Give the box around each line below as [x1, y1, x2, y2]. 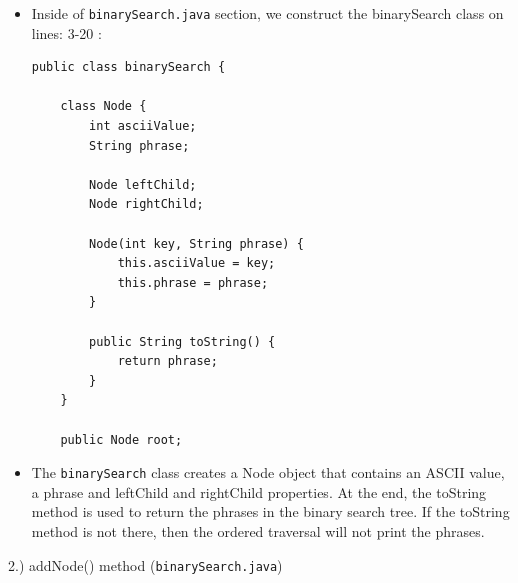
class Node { [60, 99, 147, 114]
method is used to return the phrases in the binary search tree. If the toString [31, 501, 510, 522]
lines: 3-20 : [31, 22, 102, 43]
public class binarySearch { [31, 60, 226, 75]
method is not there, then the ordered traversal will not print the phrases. [31, 520, 485, 541]
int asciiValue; [89, 119, 197, 134]
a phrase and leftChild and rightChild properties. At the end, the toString [31, 481, 487, 502]
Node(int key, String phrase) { [89, 236, 304, 251]
